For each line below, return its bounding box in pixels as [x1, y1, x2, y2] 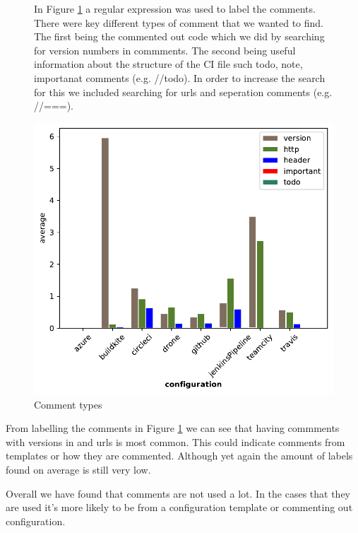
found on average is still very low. [6, 462, 151, 476]
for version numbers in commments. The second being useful [34, 42, 296, 57]
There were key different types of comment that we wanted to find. [34, 15, 324, 30]
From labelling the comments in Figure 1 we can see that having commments [6, 421, 340, 435]
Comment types [34, 397, 102, 411]
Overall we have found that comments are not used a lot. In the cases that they [6, 486, 350, 500]
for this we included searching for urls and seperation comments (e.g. [34, 84, 333, 99]
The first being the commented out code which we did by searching [34, 29, 325, 44]
